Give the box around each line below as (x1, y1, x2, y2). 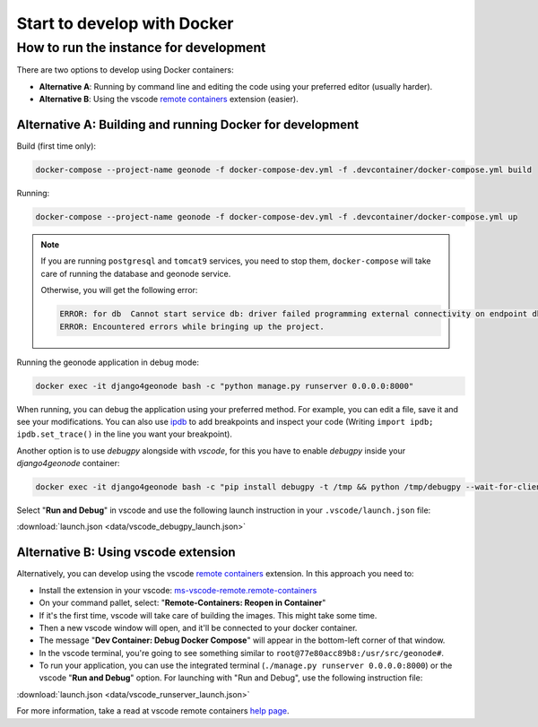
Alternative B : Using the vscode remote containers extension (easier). (39, 94, 299, 105)
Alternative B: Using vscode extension (16, 545, 237, 560)
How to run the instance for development (16, 39, 266, 56)
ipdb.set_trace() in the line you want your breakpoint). (16, 428, 233, 439)
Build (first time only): (16, 141, 97, 151)
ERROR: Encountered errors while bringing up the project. (59, 321, 325, 332)
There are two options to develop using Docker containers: (16, 65, 234, 75)
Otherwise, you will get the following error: (40, 285, 198, 296)
